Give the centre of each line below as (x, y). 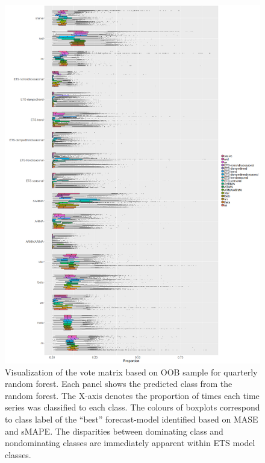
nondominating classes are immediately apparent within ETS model (130, 443)
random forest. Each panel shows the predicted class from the (119, 384)
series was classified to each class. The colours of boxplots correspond (132, 407)
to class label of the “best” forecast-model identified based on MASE (132, 419)
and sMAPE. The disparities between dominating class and (114, 431)
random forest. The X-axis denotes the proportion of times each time (132, 395)
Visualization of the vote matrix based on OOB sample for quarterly (131, 372)
